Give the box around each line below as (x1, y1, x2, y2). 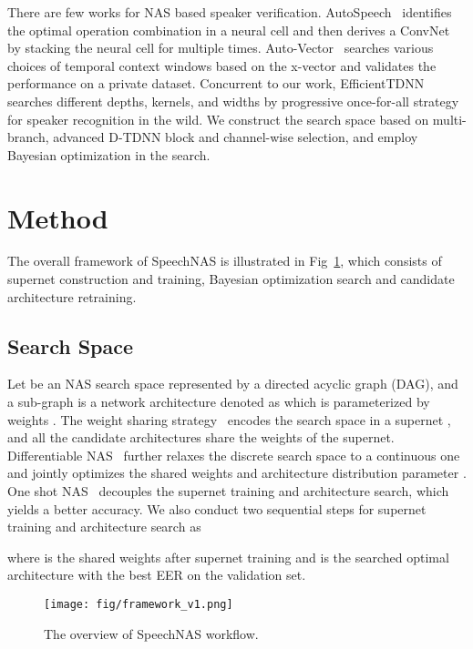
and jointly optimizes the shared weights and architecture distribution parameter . (7, 463, 467, 482)
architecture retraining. (7, 287, 137, 306)
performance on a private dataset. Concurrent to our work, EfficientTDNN (7, 74, 425, 93)
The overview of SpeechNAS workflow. (44, 624, 259, 643)
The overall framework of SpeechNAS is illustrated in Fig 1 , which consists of (7, 251, 442, 270)
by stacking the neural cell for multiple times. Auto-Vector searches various (7, 38, 434, 57)
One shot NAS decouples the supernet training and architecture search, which (7, 482, 449, 501)
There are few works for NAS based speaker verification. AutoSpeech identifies (7, 3, 452, 21)
